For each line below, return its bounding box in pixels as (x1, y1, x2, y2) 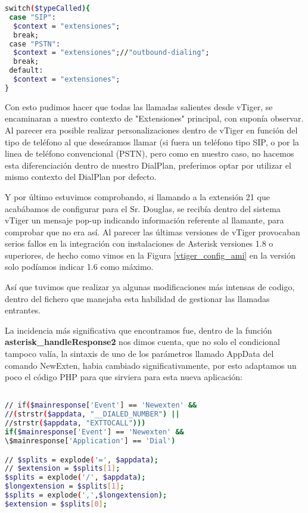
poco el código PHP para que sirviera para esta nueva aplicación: (5, 371, 242, 383)
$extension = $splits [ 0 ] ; (5, 499, 107, 508)
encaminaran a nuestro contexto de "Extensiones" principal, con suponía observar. (5, 112, 304, 125)
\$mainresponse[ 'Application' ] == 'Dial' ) (5, 436, 176, 445)
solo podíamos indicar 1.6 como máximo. (5, 260, 154, 273)
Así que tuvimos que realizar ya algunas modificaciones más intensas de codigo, (5, 281, 295, 293)
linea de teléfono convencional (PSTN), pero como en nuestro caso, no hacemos (5, 147, 294, 160)
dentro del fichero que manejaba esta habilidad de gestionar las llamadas (5, 292, 270, 304)
